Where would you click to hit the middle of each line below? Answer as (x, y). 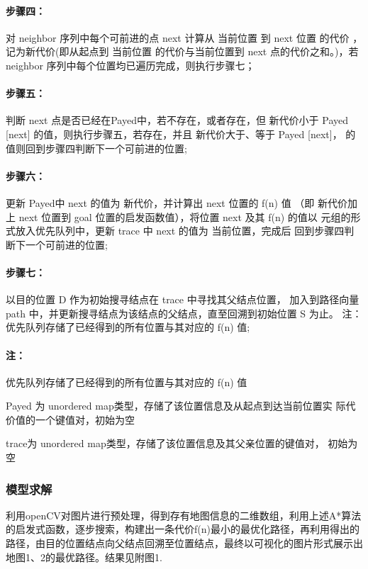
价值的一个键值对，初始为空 (70, 419)
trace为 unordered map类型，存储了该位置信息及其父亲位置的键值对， (165, 443)
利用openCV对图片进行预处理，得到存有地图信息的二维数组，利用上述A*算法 (184, 515)
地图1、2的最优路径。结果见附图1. (84, 557)
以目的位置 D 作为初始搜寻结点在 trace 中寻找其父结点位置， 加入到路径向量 (183, 299)
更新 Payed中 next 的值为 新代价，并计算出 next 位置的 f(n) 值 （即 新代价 (177, 202)
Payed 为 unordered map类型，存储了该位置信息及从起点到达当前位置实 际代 (181, 406)
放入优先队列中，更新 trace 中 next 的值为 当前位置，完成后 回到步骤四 (180, 231)
